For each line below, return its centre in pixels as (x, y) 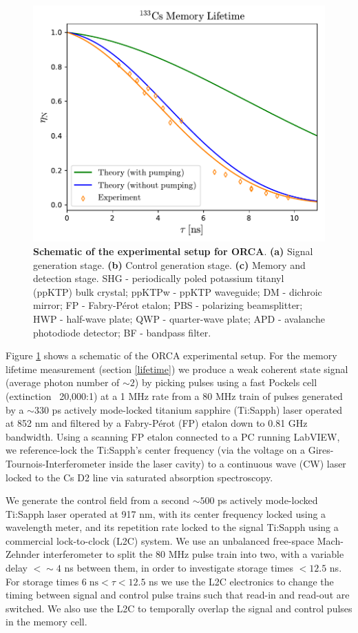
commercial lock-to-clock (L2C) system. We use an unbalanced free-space (160, 540)
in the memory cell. (46, 622)
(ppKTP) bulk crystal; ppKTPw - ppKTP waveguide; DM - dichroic (178, 291)
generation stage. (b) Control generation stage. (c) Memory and (169, 264)
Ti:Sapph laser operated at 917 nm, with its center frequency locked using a (166, 513)
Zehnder (23, 554)
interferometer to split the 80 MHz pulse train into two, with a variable (193, 554)
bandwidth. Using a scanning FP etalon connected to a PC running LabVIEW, (173, 436)
